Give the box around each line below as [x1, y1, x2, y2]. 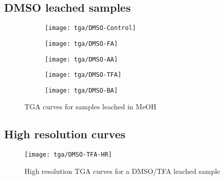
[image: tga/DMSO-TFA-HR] [24, 151, 112, 159]
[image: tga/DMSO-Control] [45, 24, 136, 32]
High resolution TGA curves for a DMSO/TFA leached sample [24, 165, 220, 176]
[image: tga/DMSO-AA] [45, 55, 118, 63]
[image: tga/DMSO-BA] [45, 86, 118, 94]
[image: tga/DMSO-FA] [45, 40, 118, 47]
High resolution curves [4, 126, 126, 142]
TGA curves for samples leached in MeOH [24, 101, 156, 112]
